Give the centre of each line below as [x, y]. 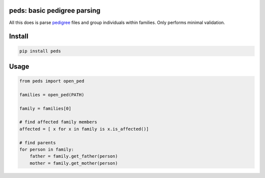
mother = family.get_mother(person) [74, 163]
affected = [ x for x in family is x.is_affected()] [84, 129]
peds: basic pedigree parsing [55, 11]
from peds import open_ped [52, 81]
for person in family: [47, 150]
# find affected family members [58, 122]
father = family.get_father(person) [74, 156]
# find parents [38, 143]
